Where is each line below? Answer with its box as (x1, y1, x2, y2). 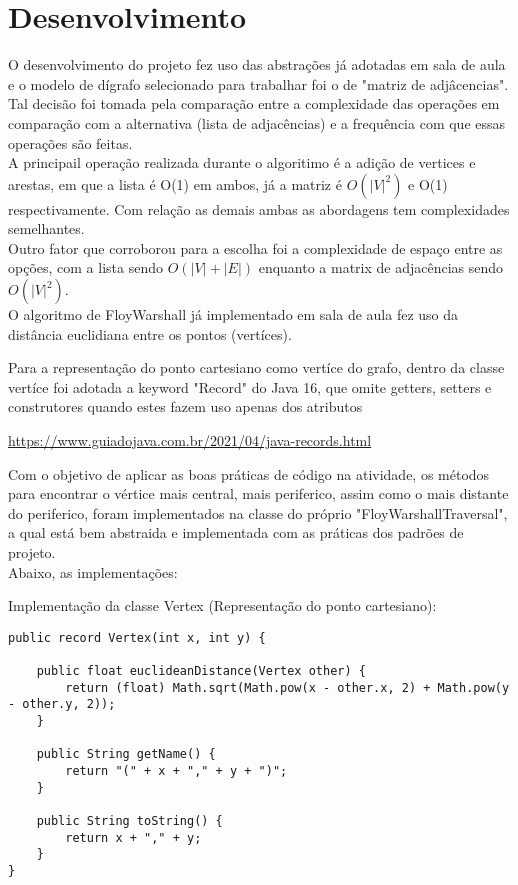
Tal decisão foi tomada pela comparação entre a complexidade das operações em (8, 93, 500, 114)
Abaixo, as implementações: (8, 561, 178, 582)
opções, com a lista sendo (8, 257, 163, 278)
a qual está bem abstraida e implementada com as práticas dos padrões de (8, 522, 464, 543)
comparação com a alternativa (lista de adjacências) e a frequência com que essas (8, 112, 506, 133)
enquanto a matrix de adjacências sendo (258, 257, 504, 278)
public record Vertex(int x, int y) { (8, 630, 266, 645)
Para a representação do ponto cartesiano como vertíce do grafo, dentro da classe (8, 357, 505, 378)
